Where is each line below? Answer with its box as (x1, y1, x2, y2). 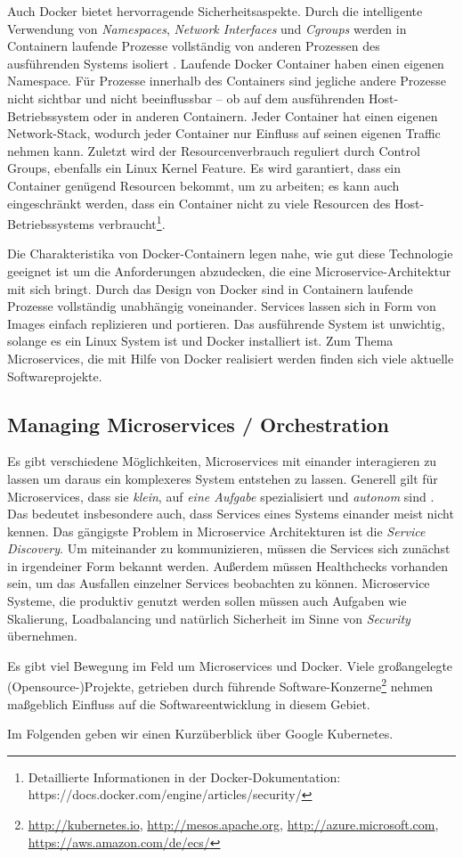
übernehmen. (7, 626, 78, 645)
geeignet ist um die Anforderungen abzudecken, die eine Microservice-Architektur (7, 261, 451, 280)
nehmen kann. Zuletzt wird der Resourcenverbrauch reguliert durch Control (7, 141, 420, 159)
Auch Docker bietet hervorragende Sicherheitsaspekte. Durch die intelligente (7, 2, 423, 20)
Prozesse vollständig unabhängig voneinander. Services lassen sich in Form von (7, 297, 436, 315)
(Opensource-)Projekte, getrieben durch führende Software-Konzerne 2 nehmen (7, 674, 434, 696)
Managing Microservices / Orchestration (7, 410, 389, 437)
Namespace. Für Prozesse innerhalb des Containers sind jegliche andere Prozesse (7, 71, 447, 90)
